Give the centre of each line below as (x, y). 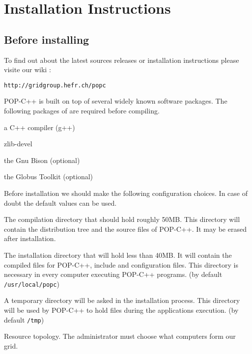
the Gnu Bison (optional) (42, 160)
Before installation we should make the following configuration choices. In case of (126, 193)
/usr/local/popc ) (32, 284)
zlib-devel (18, 144)
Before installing (47, 39)
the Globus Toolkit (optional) (49, 177)
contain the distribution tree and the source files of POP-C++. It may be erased (125, 229)
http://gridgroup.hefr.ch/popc (55, 85)
